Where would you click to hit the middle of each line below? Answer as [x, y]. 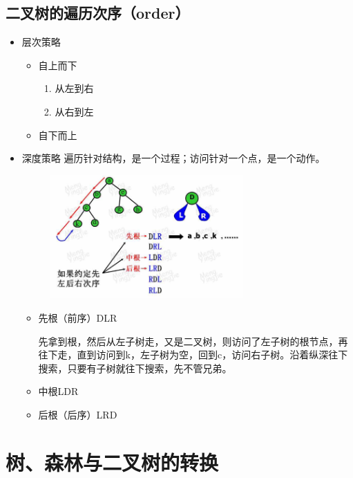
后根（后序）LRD [78, 414]
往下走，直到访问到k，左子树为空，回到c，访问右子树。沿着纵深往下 [193, 355]
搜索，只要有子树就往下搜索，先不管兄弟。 [135, 368]
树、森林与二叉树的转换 [112, 462]
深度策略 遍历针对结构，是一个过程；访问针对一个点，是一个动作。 [173, 158]
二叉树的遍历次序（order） [98, 13]
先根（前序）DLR [78, 318]
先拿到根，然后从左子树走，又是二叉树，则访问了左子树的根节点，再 [193, 341]
